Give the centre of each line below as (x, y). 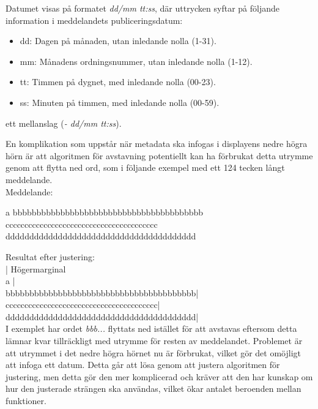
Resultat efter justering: (50, 256)
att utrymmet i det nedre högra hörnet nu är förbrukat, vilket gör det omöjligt (153, 352)
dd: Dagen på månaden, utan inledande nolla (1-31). (118, 41)
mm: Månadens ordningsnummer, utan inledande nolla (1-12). (136, 61)
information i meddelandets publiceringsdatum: (94, 20)
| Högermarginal (36, 268)
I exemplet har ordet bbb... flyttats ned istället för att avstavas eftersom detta (151, 328)
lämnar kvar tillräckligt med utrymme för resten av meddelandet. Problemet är (154, 341)
